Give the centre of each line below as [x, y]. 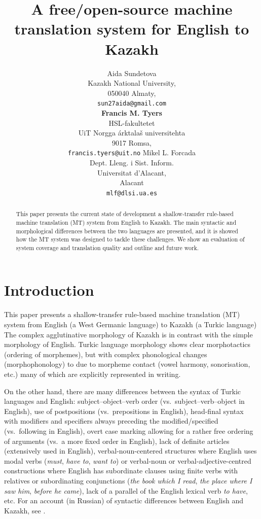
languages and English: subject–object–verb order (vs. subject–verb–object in [124, 401]
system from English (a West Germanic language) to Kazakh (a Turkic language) [130, 324]
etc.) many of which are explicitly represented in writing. [92, 374]
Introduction [49, 290]
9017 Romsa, [132, 142]
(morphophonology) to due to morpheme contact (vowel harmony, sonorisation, [127, 364]
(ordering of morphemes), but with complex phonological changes [106, 354]
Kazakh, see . [25, 510]
